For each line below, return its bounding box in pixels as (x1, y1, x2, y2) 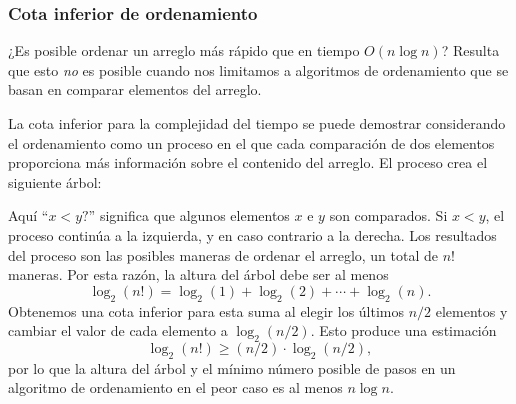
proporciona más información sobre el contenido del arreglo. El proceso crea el (8, 152, 488, 173)
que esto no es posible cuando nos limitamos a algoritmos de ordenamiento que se (8, 59, 509, 80)
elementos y (435, 300, 508, 321)
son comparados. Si (329, 205, 448, 226)
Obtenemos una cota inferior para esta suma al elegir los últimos (8, 300, 405, 321)
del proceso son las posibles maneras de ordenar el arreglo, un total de (8, 244, 439, 265)
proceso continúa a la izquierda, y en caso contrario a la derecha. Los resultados (8, 224, 497, 245)
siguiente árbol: (8, 171, 102, 192)
